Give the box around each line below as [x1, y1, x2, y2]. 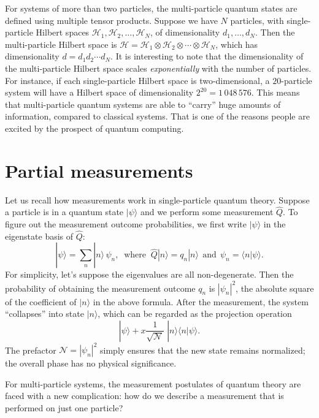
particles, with [230, 13, 284, 26]
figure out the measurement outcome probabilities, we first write [5, 218, 247, 230]
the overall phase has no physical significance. [5, 357, 177, 370]
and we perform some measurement [140, 205, 274, 218]
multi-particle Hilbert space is [5, 37, 117, 50]
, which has [215, 37, 258, 50]
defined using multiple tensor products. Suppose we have [5, 13, 218, 26]
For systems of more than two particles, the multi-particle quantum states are [5, 2, 298, 14]
